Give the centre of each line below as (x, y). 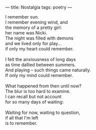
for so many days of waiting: (34, 102)
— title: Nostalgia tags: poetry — (39, 7)
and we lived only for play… (33, 43)
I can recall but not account (33, 96)
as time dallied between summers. (40, 65)
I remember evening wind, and (36, 22)
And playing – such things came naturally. (48, 70)
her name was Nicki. (26, 33)
